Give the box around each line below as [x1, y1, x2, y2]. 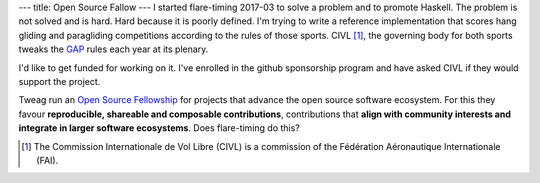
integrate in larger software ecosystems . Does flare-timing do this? [18, 122, 300, 134]
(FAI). [36, 154, 59, 166]
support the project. [18, 75, 101, 87]
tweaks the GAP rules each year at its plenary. [18, 43, 209, 55]
